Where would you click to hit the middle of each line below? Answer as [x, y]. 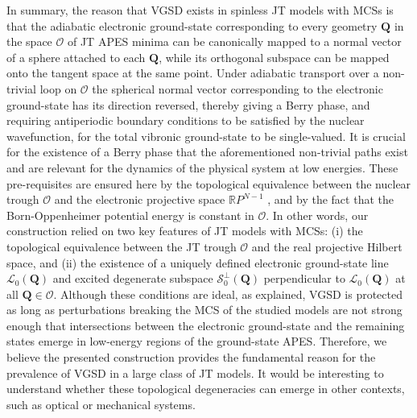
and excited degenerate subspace [133, 278]
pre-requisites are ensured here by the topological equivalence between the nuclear [209, 183]
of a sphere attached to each [76, 57]
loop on [58, 88]
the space [29, 41]
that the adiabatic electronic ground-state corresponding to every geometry [192, 25]
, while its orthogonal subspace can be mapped [274, 57]
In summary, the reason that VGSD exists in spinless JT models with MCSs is [200, 10]
